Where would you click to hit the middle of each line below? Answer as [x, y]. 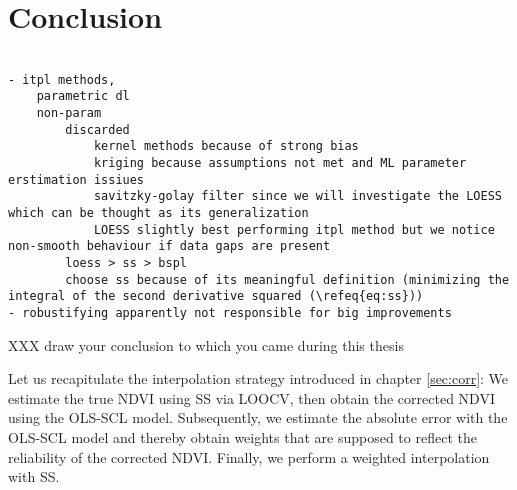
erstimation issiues [76, 179]
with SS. [34, 476]
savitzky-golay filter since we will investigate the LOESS [297, 196]
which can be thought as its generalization [158, 213]
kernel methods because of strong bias [226, 146]
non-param [69, 113]
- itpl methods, [62, 79]
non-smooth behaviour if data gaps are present [169, 246]
